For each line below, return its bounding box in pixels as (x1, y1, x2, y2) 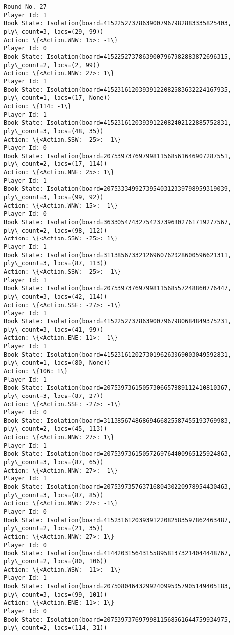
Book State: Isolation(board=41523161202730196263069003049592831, (4, 351, 232, 358)
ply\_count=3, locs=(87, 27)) (4, 392, 104, 399)
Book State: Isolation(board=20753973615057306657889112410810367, (4, 384, 232, 392)
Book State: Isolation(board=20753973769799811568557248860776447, (4, 285, 232, 292)
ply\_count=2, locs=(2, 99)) (4, 61, 100, 69)
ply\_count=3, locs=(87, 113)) (4, 260, 107, 267)
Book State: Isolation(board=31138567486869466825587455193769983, (4, 417, 232, 424)
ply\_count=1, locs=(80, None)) (4, 359, 111, 367)
